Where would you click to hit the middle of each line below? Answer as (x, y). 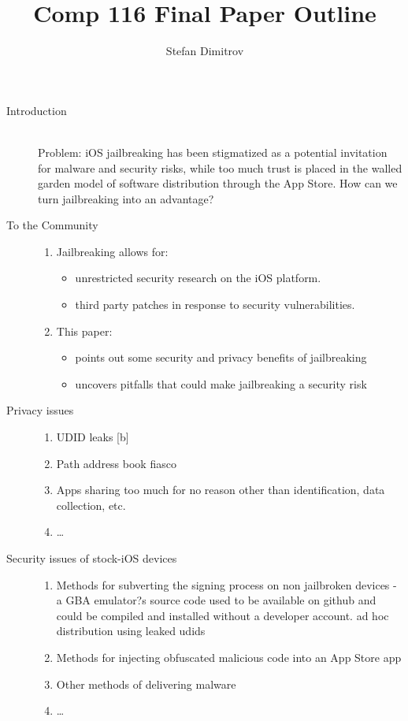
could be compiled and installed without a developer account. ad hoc (223, 615)
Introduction (37, 110)
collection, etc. (91, 505)
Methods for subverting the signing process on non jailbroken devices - (226, 584)
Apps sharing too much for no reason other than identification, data (221, 490)
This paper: (84, 331)
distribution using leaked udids (131, 631)
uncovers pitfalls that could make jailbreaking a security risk (221, 383)
